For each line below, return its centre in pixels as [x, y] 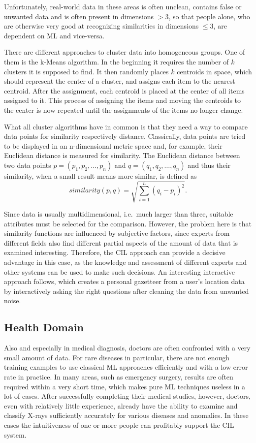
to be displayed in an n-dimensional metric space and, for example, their [113, 145]
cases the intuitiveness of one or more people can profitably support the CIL [119, 425]
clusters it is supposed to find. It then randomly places [86, 71]
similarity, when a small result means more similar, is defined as [100, 175]
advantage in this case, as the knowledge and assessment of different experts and [125, 262]
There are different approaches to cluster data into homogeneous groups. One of [125, 52]
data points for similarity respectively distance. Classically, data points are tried [125, 136]
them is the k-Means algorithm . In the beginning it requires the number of [116, 61]
